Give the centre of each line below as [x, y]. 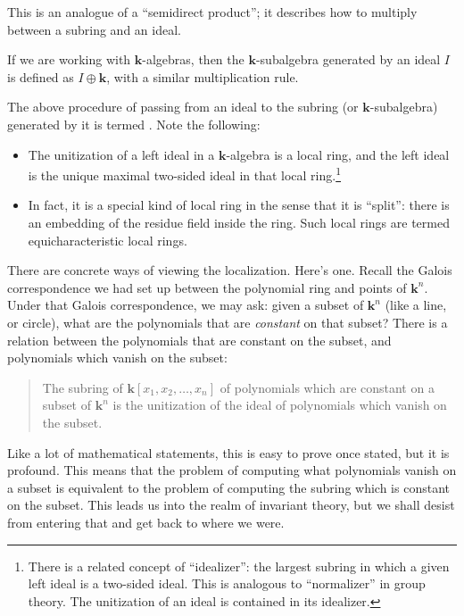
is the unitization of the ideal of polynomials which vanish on [280, 405]
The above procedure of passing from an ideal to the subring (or [183, 107]
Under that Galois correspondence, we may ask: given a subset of [186, 305]
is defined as [41, 76]
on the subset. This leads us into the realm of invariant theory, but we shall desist [231, 505]
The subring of [83, 387]
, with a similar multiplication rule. [203, 76]
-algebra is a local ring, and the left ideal [338, 154]
